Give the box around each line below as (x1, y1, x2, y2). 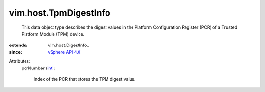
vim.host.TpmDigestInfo (9, 7, 110, 18)
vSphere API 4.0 (48, 49, 81, 55)
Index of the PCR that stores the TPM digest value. (33, 76, 136, 82)
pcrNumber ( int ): (21, 65, 55, 71)
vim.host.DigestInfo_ (48, 42, 89, 48)
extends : (9, 42, 28, 48)
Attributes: (9, 58, 30, 64)
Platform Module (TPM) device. (21, 31, 85, 37)
